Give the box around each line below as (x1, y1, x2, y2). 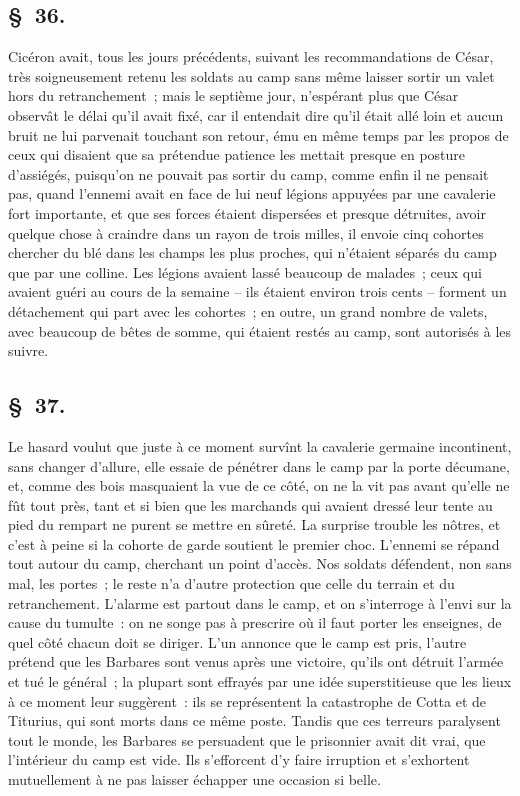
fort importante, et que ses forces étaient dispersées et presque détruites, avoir (8, 202, 487, 223)
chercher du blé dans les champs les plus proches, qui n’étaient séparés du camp (8, 242, 497, 263)
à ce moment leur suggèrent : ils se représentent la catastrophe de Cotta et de (8, 690, 487, 711)
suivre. (8, 340, 49, 361)
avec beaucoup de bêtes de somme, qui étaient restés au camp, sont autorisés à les (8, 320, 512, 341)
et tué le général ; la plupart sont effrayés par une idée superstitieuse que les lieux (8, 671, 512, 692)
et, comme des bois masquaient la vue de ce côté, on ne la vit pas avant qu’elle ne (8, 475, 510, 496)
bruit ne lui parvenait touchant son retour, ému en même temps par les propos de (8, 124, 509, 145)
